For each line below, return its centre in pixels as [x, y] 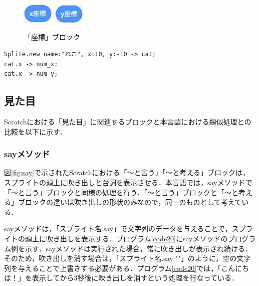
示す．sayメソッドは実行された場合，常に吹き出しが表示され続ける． [138, 248]
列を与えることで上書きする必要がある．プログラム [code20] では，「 [113, 268]
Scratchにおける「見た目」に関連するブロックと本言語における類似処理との [128, 121]
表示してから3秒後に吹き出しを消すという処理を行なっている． [135, 278]
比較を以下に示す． [36, 131]
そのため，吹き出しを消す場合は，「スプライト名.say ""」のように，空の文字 [127, 258]
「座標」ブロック [52, 37]
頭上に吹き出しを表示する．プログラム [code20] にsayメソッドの [126, 238]
